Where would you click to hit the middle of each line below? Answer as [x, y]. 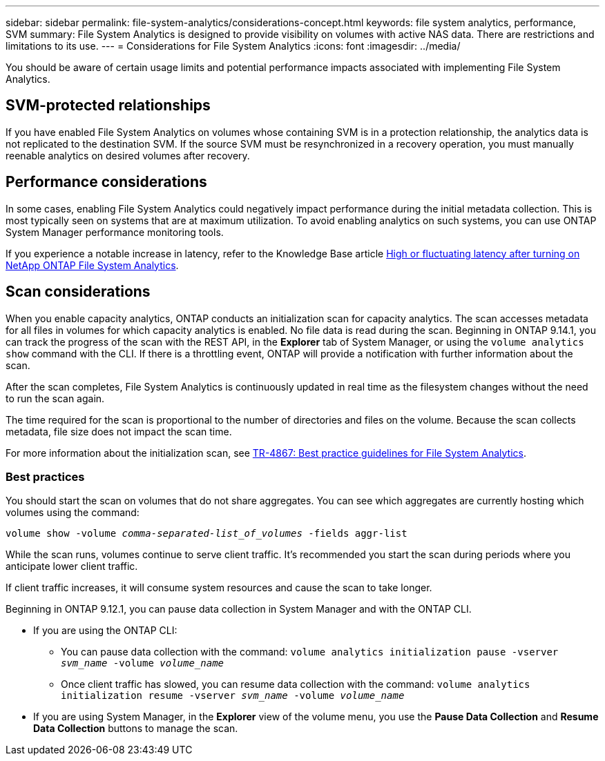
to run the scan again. [55, 398]
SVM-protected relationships [108, 106]
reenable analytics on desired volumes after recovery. [128, 155]
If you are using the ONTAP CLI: [105, 631]
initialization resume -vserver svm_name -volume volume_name [233, 696]
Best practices [45, 476]
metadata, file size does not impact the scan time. [119, 431]
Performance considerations [106, 182]
